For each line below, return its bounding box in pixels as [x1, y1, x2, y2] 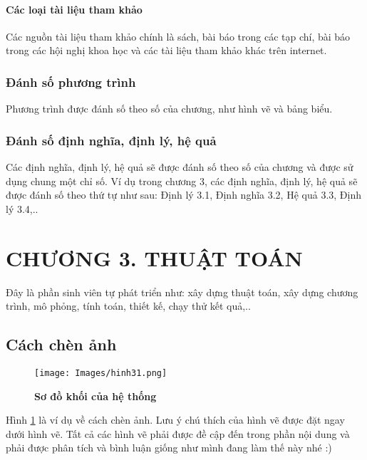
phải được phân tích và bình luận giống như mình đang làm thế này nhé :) [6, 440, 332, 455]
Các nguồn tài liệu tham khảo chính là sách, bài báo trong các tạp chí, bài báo [6, 28, 351, 43]
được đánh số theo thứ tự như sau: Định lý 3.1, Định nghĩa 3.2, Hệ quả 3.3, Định [6, 187, 361, 202]
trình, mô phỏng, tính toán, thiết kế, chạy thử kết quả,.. [6, 298, 251, 313]
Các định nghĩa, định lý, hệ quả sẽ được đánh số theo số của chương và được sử [6, 160, 353, 174]
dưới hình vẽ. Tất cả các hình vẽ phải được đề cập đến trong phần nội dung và [6, 426, 350, 441]
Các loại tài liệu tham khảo [6, 1, 143, 16]
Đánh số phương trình [6, 73, 136, 90]
